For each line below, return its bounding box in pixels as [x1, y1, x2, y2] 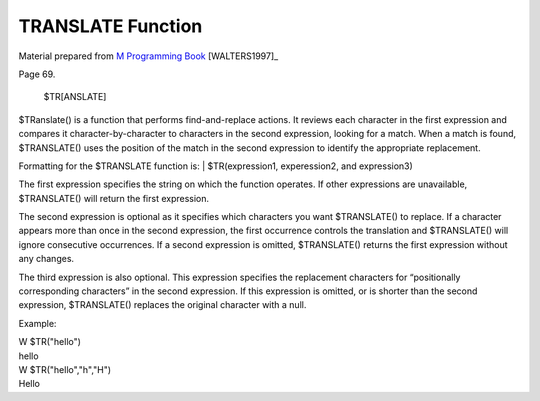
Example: [18, 317, 57, 329]
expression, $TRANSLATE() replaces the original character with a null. [18, 299, 307, 311]
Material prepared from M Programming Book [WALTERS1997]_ [18, 50, 279, 62]
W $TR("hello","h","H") [18, 363, 112, 375]
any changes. [18, 253, 75, 265]
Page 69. [18, 68, 56, 80]
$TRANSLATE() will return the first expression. [18, 192, 210, 204]
